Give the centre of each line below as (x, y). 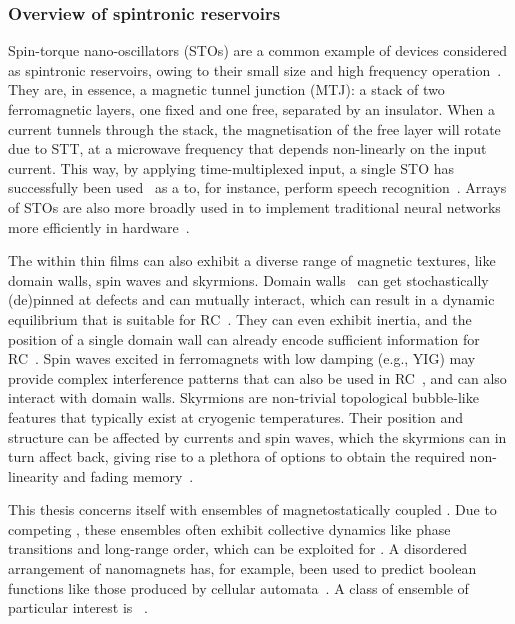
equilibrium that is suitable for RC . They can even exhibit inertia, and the (240, 318)
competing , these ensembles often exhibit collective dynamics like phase (229, 528)
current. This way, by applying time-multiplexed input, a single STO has (231, 167)
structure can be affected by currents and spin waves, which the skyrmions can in (257, 436)
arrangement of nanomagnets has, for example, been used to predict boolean (242, 568)
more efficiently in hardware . (99, 226)
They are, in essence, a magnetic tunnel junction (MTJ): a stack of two (226, 89)
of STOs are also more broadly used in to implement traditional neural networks (254, 206)
